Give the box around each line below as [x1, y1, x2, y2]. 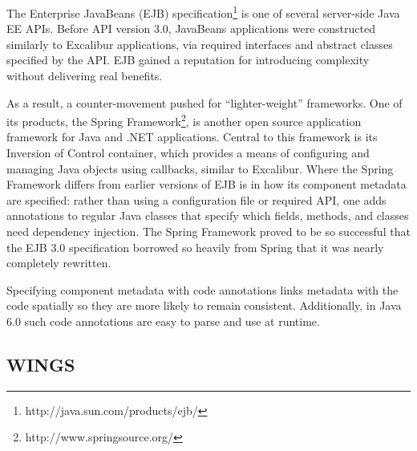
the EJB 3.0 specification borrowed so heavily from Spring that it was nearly [6, 238, 384, 255]
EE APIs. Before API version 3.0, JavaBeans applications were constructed [6, 20, 375, 37]
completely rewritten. [6, 254, 111, 271]
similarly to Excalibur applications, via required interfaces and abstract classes [6, 35, 393, 52]
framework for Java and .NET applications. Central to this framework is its [6, 128, 378, 145]
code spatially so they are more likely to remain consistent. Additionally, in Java [6, 297, 402, 314]
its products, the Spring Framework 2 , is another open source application [6, 111, 362, 129]
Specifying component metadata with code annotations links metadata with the [6, 281, 399, 298]
